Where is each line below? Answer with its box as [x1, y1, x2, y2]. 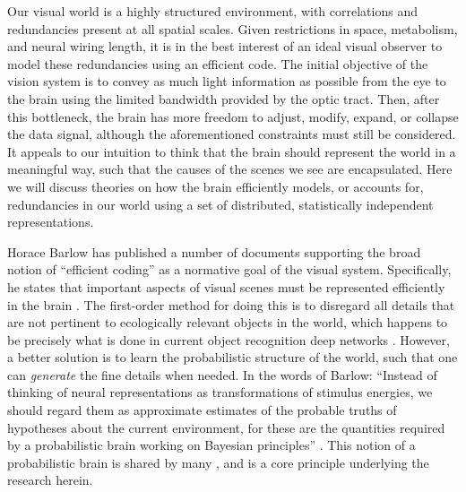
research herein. [7, 470, 93, 489]
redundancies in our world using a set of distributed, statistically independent [7, 194, 434, 213]
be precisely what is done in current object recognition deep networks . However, [7, 330, 450, 349]
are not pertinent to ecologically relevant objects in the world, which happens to [7, 313, 448, 332]
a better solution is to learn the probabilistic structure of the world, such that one [7, 348, 458, 367]
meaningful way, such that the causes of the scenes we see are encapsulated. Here [7, 160, 453, 178]
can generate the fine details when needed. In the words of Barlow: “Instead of [7, 365, 437, 384]
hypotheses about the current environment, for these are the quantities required [7, 418, 445, 436]
